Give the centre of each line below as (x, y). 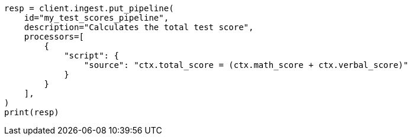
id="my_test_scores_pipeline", (96, 18)
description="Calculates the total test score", (139, 27)
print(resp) (32, 112)
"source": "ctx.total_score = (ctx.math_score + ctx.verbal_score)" (246, 65)
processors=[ (54, 37)
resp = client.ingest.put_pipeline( (89, 8)
